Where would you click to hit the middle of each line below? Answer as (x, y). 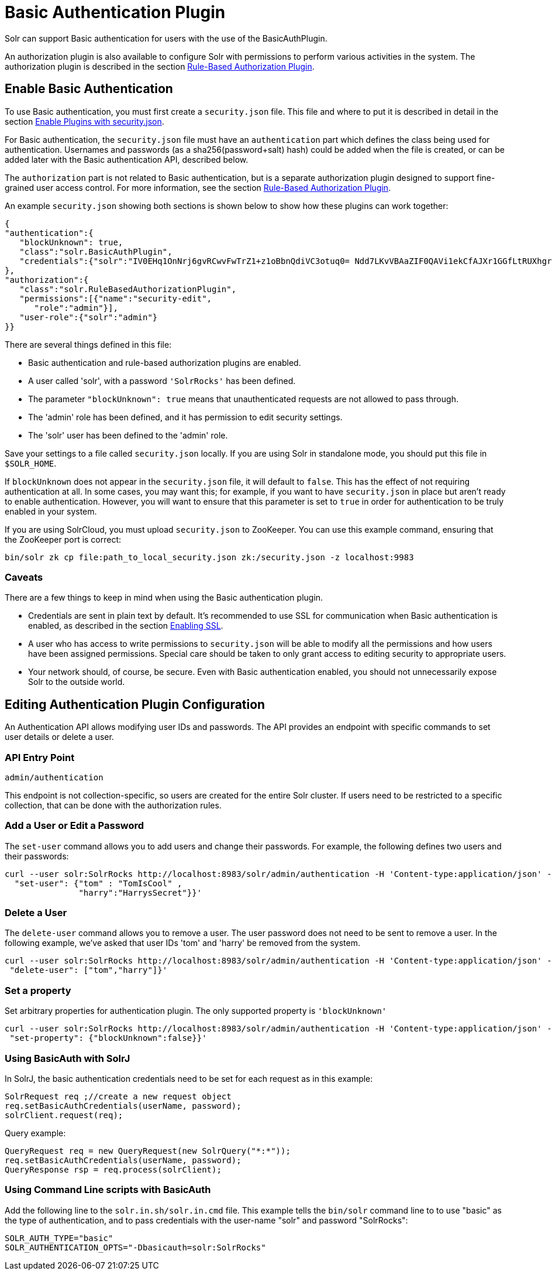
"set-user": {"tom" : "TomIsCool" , (98, 883)
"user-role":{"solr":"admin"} (89, 317)
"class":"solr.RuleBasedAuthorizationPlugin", (128, 289)
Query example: (35, 1133)
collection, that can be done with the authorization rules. (113, 805)
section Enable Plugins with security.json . (84, 121)
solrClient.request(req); (64, 1115)
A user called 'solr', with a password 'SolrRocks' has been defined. (162, 381)
